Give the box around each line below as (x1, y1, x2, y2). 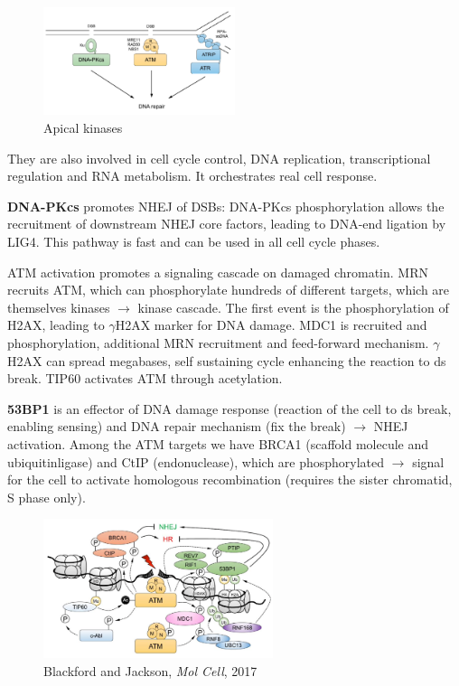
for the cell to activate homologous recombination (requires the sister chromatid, (7, 470, 453, 489)
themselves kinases (7, 297, 110, 316)
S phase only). (7, 487, 86, 506)
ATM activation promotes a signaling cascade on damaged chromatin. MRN (7, 262, 428, 281)
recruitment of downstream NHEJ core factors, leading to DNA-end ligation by (7, 214, 446, 233)
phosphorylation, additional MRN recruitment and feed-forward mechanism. (7, 333, 429, 352)
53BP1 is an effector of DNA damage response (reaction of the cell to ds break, (7, 399, 452, 418)
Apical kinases (43, 118, 123, 137)
